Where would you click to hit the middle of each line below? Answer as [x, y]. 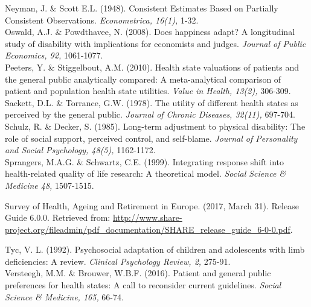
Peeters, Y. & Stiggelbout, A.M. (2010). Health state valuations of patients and [152, 67]
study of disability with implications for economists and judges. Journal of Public [155, 43]
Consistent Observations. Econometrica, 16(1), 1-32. [102, 20]
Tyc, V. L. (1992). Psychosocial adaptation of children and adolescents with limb [155, 249]
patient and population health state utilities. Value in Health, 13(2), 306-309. [148, 91]
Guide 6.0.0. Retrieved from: [58, 217]
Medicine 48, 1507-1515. [50, 185]
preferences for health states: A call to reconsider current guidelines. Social [143, 285]
